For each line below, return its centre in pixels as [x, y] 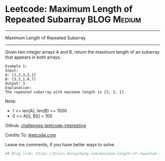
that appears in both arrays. [33, 57]
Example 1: [16, 66]
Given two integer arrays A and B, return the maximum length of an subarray [82, 52]
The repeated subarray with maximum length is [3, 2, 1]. [66, 92]
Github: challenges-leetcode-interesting [45, 125]
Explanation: [18, 88]
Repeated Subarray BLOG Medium [73, 19]
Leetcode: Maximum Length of [69, 9]
